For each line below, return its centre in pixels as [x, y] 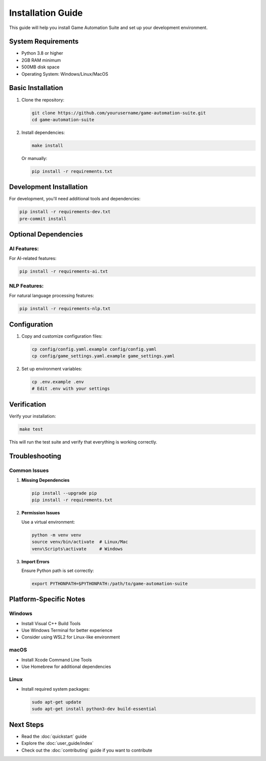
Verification [28, 404]
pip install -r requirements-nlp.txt [65, 309]
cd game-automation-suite [63, 120]
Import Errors [35, 562]
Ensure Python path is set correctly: [58, 571]
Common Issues [29, 470]
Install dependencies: [43, 132]
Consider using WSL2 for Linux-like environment [71, 637]
